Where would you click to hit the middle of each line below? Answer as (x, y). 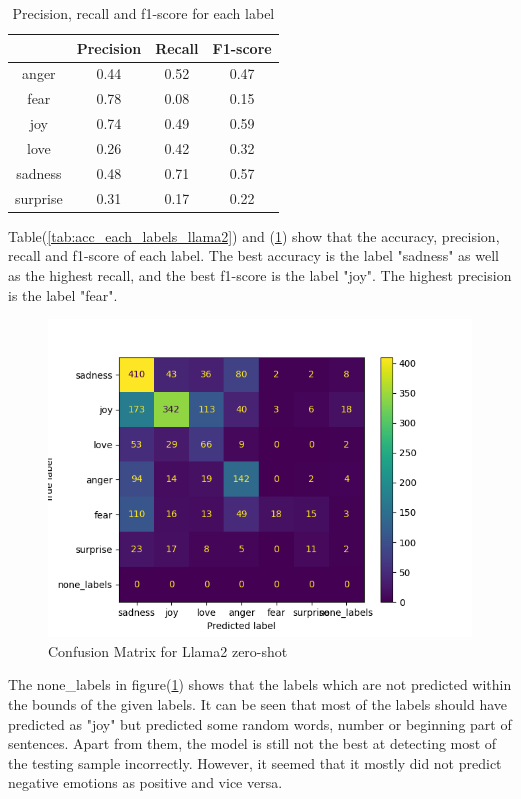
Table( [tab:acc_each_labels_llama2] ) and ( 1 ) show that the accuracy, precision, (254, 235)
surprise (39, 197)
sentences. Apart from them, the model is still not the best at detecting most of (252, 743)
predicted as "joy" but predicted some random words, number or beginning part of (260, 723)
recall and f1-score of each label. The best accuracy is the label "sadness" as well (253, 255)
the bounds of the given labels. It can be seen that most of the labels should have (257, 703)
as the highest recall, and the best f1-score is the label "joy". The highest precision (260, 274)
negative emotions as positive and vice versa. (145, 782)
